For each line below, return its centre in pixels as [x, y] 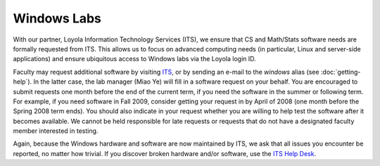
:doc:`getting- [341, 72]
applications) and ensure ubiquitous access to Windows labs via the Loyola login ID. [134, 59]
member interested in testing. [56, 131]
